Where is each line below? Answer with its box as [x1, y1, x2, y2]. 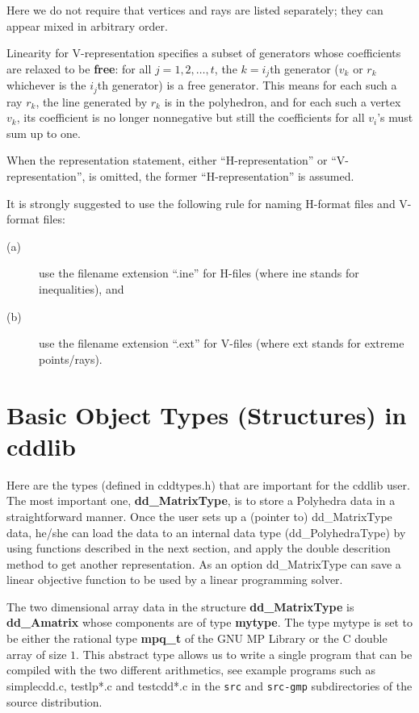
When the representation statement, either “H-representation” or [6, 152, 328, 169]
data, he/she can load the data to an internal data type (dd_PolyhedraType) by [6, 523, 406, 540]
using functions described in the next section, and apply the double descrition [6, 540, 391, 557]
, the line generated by [36, 93, 148, 110]
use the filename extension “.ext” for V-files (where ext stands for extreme [39, 335, 404, 352]
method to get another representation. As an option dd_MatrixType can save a [6, 555, 401, 572]
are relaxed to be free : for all [6, 60, 152, 77]
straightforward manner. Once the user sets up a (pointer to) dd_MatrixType [6, 507, 392, 524]
